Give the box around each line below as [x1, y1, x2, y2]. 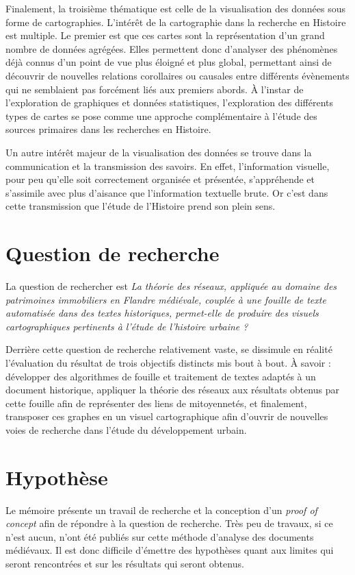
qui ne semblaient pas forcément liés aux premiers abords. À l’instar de [5, 82, 304, 96]
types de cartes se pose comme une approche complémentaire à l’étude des [5, 108, 317, 123]
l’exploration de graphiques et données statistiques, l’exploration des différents [5, 95, 334, 110]
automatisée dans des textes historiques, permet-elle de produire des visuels [5, 306, 319, 320]
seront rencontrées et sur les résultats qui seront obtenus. [5, 556, 244, 571]
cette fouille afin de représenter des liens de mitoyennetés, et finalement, [5, 395, 307, 410]
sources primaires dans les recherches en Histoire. [5, 122, 211, 136]
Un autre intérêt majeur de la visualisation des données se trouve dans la [5, 145, 312, 159]
